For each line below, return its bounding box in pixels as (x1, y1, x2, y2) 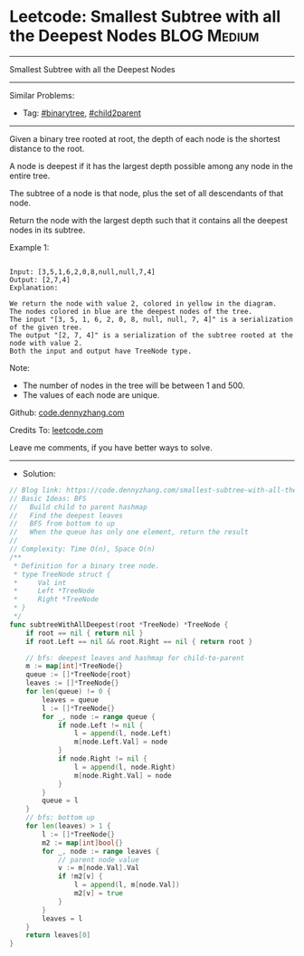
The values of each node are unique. (22, 389, 160, 400)
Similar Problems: (9, 90, 75, 100)
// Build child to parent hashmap (9, 502, 147, 512)
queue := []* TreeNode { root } (25, 670, 131, 679)
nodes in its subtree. (9, 224, 86, 235)
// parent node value (57, 855, 140, 865)
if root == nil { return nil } (25, 629, 144, 638)
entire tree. (9, 170, 51, 181)
